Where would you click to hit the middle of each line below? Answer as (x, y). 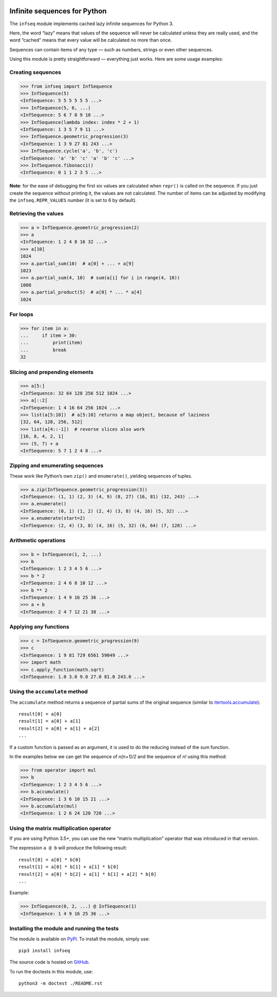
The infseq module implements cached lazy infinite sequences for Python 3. (92, 24)
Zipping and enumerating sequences (56, 466)
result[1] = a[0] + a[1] (50, 721)
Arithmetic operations (38, 540)
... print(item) (52, 343)
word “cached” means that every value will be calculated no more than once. (91, 40)
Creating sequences (35, 72)
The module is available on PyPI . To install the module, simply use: (80, 939)
